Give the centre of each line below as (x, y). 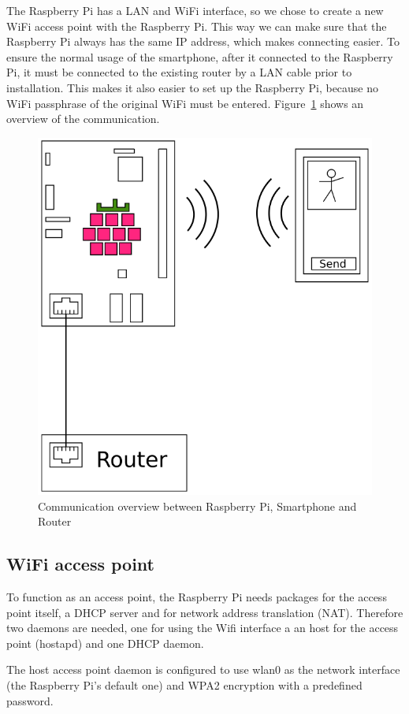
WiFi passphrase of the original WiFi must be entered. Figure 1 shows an (185, 103)
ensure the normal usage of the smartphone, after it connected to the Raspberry (200, 56)
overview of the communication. (83, 119)
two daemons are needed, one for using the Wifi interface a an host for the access (203, 628)
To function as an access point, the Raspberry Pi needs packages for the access (197, 597)
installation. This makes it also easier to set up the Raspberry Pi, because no (193, 87)
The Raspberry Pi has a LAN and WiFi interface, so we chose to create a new (195, 10)
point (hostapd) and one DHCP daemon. (105, 643)
